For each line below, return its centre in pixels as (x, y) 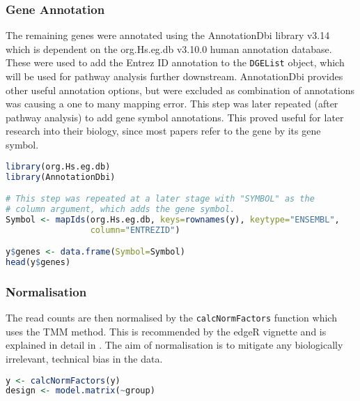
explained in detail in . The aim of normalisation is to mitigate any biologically (174, 345)
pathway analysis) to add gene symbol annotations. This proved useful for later (175, 117)
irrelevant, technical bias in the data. (84, 358)
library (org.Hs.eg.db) (58, 166)
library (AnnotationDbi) (61, 177)
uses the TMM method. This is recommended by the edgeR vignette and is (166, 331)
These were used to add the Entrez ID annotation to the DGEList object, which (175, 62)
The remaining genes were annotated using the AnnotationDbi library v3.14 (168, 35)
